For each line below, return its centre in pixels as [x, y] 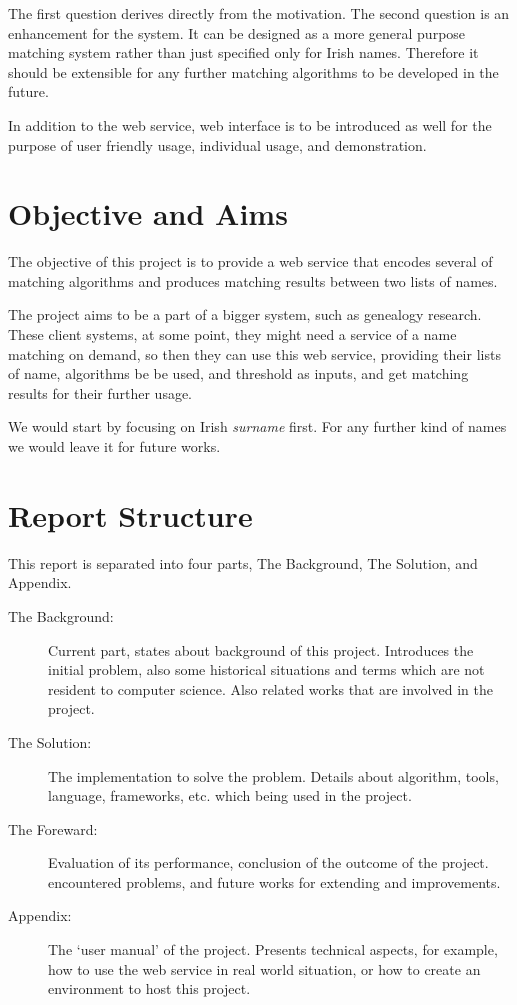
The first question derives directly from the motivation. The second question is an [259, 13]
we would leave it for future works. [114, 446]
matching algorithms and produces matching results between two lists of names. [253, 280]
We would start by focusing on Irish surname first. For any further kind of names [257, 426]
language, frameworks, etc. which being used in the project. [230, 795]
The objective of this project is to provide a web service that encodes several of [250, 261]
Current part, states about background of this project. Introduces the [261, 649]
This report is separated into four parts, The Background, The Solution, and [243, 562]
